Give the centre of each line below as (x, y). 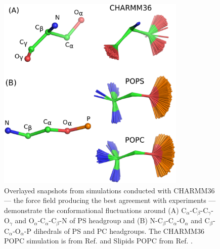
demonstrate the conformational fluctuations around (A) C (95, 210)
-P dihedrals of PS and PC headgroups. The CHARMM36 (114, 231)
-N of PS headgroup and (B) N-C (111, 220)
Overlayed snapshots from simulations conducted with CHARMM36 (109, 190)
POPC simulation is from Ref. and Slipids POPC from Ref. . (98, 241)
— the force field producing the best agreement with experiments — (110, 200)
